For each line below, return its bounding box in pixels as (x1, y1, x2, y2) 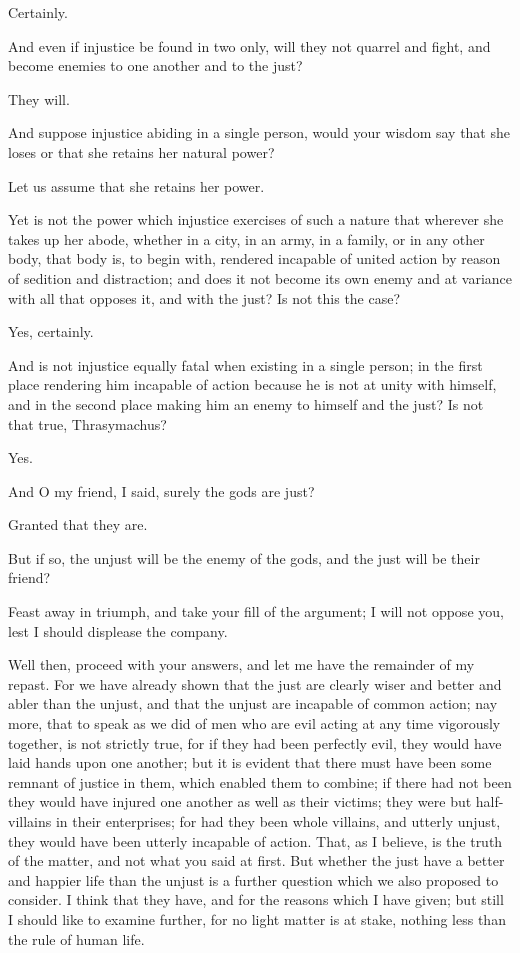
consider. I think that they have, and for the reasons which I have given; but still (8, 889, 504, 910)
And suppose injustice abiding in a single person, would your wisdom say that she (8, 122, 510, 143)
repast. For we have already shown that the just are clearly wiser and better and (8, 673, 502, 694)
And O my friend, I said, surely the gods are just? (8, 480, 315, 501)
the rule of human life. (8, 928, 145, 949)
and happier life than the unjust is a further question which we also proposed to (8, 869, 499, 890)
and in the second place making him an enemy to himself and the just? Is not (8, 393, 484, 414)
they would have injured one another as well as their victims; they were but (8, 791, 472, 812)
